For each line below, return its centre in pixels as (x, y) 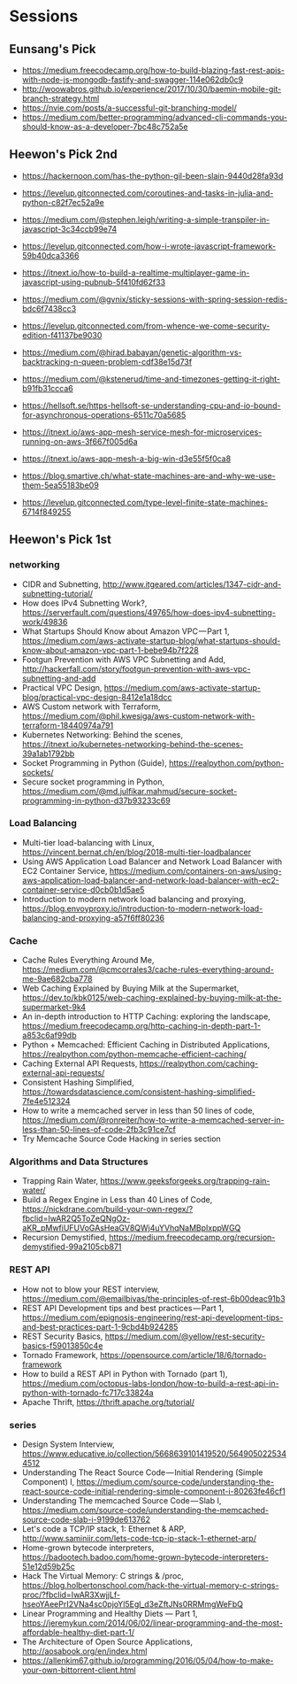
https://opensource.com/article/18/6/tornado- (183, 1355)
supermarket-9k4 (54, 1008)
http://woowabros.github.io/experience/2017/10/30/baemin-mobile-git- (152, 89)
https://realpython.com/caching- (199, 1063)
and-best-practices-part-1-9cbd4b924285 (100, 1326)
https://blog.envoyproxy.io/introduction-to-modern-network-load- (142, 908)
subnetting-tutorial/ (57, 593)
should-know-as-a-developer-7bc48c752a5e (105, 127)
